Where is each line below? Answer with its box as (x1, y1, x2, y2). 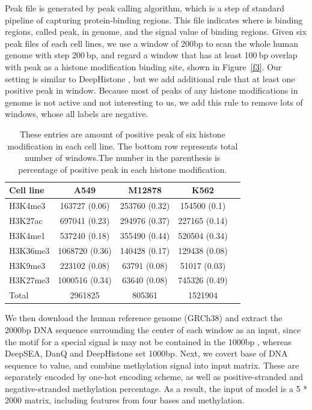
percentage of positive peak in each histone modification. (18, 163, 227, 175)
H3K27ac (9, 214, 43, 226)
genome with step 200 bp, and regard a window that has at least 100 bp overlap (5, 49, 298, 61)
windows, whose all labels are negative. (5, 107, 148, 120)
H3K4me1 (9, 229, 46, 241)
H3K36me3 (9, 244, 50, 256)
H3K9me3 (9, 259, 46, 271)
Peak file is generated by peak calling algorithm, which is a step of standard (5, 2, 284, 14)
